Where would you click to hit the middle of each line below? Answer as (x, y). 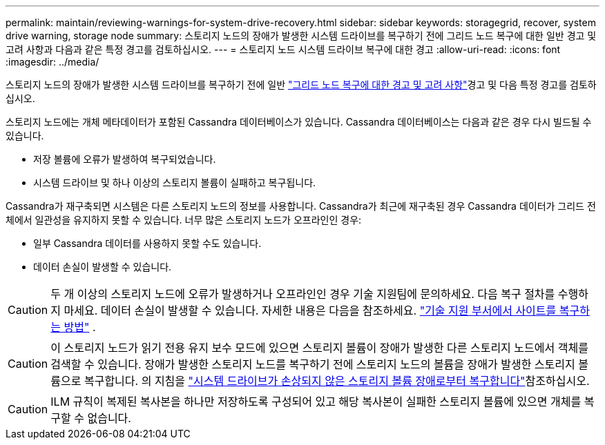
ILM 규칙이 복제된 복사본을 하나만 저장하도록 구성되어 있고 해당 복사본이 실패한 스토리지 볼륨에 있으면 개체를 (316, 402)
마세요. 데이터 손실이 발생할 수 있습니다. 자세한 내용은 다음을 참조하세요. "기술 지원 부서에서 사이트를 (310, 310)
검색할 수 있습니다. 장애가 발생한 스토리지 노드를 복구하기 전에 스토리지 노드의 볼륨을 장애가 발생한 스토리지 (313, 364)
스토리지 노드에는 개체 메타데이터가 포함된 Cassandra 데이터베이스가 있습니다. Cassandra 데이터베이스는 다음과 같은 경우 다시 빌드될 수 (299, 122)
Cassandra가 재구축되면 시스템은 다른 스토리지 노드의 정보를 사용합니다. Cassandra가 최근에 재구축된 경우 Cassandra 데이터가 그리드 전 (301, 206)
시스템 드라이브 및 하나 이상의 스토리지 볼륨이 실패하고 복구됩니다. (175, 182)
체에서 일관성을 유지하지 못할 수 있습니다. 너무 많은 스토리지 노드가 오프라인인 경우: (184, 220)
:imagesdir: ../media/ (52, 62)
